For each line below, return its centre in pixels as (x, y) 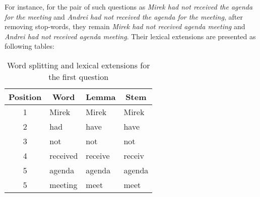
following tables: (29, 46)
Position (25, 96)
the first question (79, 76)
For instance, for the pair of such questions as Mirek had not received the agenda (129, 7)
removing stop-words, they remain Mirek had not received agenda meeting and (125, 26)
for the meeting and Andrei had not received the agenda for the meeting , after (124, 16)
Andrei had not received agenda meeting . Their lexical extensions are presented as (130, 36)
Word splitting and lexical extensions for (78, 65)
